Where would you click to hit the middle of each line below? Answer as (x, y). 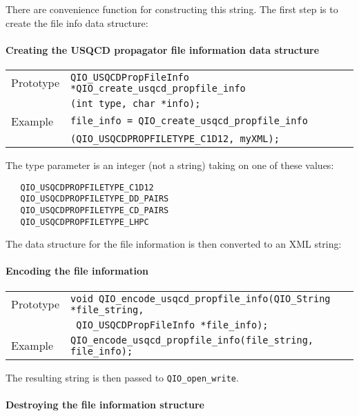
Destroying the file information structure (105, 404)
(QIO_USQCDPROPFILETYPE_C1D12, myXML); (175, 138)
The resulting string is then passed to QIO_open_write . (122, 377)
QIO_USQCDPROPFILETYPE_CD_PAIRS (95, 210)
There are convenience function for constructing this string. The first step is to (172, 9)
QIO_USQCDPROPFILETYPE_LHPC (85, 222)
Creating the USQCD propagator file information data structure (163, 49)
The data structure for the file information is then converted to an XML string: (174, 244)
